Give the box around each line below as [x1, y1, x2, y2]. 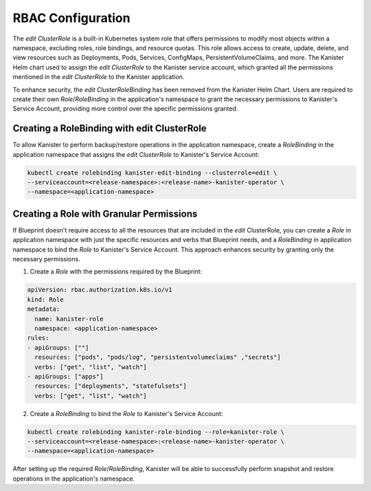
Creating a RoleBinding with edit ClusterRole [12, 122, 207, 134]
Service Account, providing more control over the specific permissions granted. [12, 105, 238, 113]
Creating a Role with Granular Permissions [12, 208, 198, 219]
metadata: [27, 305, 60, 313]
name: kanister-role [34, 315, 104, 323]
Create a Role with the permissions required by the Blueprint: [30, 268, 203, 276]
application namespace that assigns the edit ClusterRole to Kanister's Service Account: [12, 150, 260, 158]
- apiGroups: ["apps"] [27, 372, 104, 380]
